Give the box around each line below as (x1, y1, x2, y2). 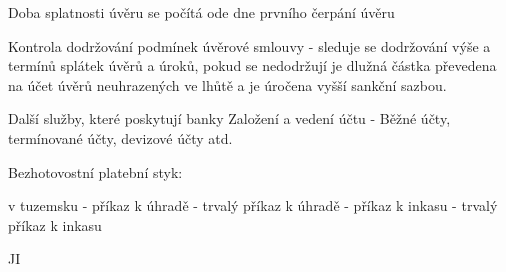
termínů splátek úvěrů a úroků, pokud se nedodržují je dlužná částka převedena (8, 55, 497, 76)
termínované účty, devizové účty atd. (8, 127, 233, 148)
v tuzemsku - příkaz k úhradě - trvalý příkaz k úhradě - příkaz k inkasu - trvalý (8, 195, 498, 216)
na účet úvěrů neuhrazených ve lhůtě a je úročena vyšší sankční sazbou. (8, 74, 447, 95)
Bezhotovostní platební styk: (8, 161, 183, 182)
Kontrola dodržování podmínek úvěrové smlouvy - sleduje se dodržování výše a (8, 35, 491, 56)
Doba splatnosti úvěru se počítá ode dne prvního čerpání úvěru (8, 2, 395, 22)
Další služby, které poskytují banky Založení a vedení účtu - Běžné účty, (8, 108, 451, 129)
